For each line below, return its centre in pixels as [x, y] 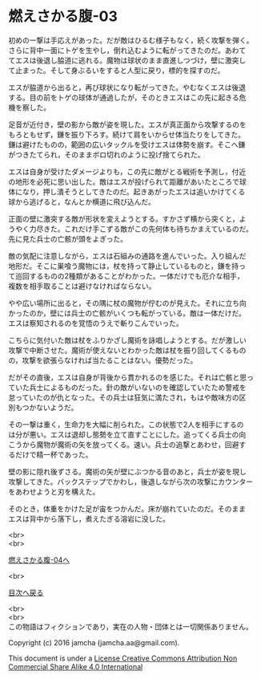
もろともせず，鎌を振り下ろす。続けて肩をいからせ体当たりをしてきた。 [127, 134]
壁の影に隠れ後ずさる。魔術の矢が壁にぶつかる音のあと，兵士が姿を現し [127, 471]
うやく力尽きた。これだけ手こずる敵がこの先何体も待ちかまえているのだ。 [131, 229]
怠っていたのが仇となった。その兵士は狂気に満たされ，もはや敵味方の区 [127, 397]
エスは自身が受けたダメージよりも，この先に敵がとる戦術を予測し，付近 [127, 171]
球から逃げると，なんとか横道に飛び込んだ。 [82, 201]
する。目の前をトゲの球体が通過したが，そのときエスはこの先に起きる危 [127, 97]
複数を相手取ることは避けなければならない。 [82, 286]
